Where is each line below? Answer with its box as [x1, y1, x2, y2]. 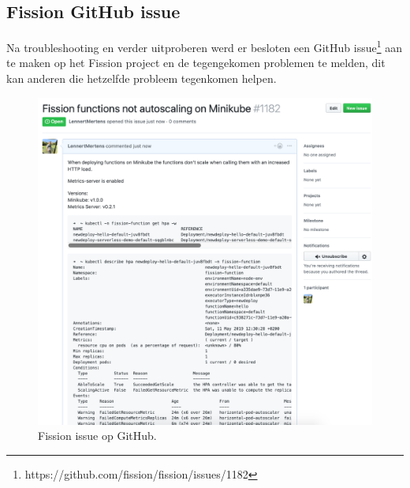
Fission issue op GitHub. [38, 427, 157, 444]
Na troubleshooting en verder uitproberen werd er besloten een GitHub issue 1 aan [6, 37, 402, 55]
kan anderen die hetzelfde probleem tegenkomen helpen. [6, 70, 277, 87]
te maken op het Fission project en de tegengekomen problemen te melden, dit [6, 54, 386, 71]
